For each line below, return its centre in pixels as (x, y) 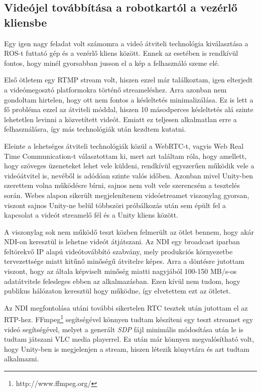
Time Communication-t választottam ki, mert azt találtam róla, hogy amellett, (125, 156)
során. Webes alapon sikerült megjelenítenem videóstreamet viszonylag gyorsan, (127, 195)
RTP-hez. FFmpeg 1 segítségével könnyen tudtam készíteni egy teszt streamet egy (129, 319)
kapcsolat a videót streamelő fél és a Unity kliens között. (91, 215)
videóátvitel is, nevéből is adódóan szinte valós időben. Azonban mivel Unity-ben (129, 175)
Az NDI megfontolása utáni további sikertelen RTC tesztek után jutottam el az (126, 307)
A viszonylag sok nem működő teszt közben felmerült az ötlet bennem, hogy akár (129, 231)
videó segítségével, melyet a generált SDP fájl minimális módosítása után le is (124, 329)
